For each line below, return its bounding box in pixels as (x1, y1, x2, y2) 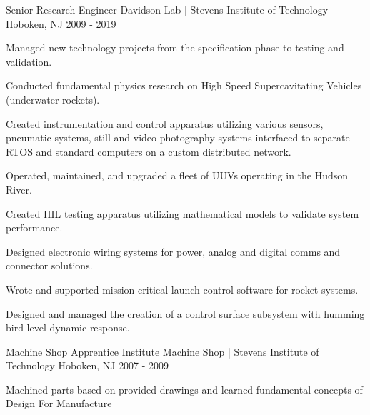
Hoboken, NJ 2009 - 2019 (6, 16, 116, 31)
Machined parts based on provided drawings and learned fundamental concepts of (6, 381, 363, 396)
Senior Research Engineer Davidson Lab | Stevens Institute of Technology (6, 2, 329, 16)
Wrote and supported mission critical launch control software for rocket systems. (6, 281, 359, 296)
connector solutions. (6, 258, 93, 273)
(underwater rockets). (6, 91, 100, 106)
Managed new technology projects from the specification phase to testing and (6, 40, 344, 55)
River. (6, 181, 32, 196)
